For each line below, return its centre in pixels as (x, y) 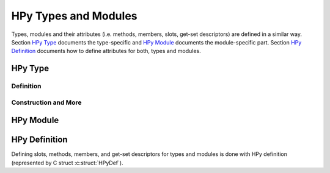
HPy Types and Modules (74, 16)
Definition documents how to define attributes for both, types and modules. (106, 51)
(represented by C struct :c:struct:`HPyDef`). (67, 163)
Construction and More (46, 102)
